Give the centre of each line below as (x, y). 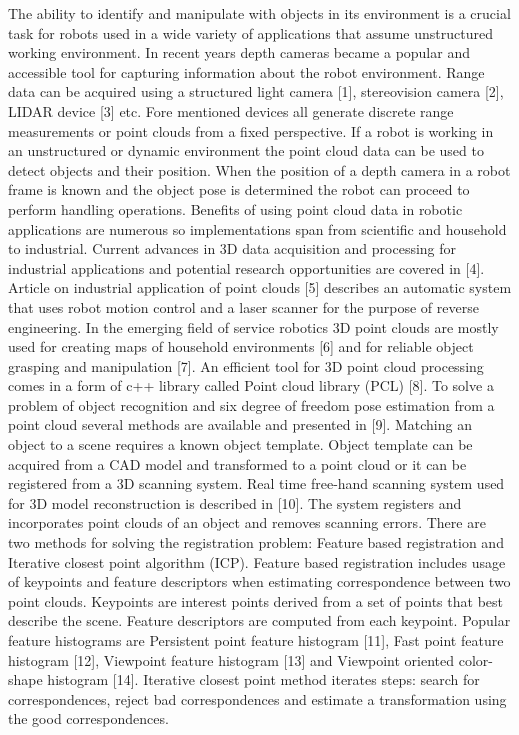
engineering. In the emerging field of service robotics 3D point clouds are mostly (253, 326)
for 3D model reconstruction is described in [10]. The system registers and (235, 502)
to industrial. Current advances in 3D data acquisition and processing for (232, 248)
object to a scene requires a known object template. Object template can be (240, 444)
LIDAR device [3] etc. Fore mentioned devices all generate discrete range (231, 110)
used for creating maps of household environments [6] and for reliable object (241, 346)
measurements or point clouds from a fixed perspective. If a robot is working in (251, 130)
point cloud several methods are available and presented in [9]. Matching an (240, 424)
